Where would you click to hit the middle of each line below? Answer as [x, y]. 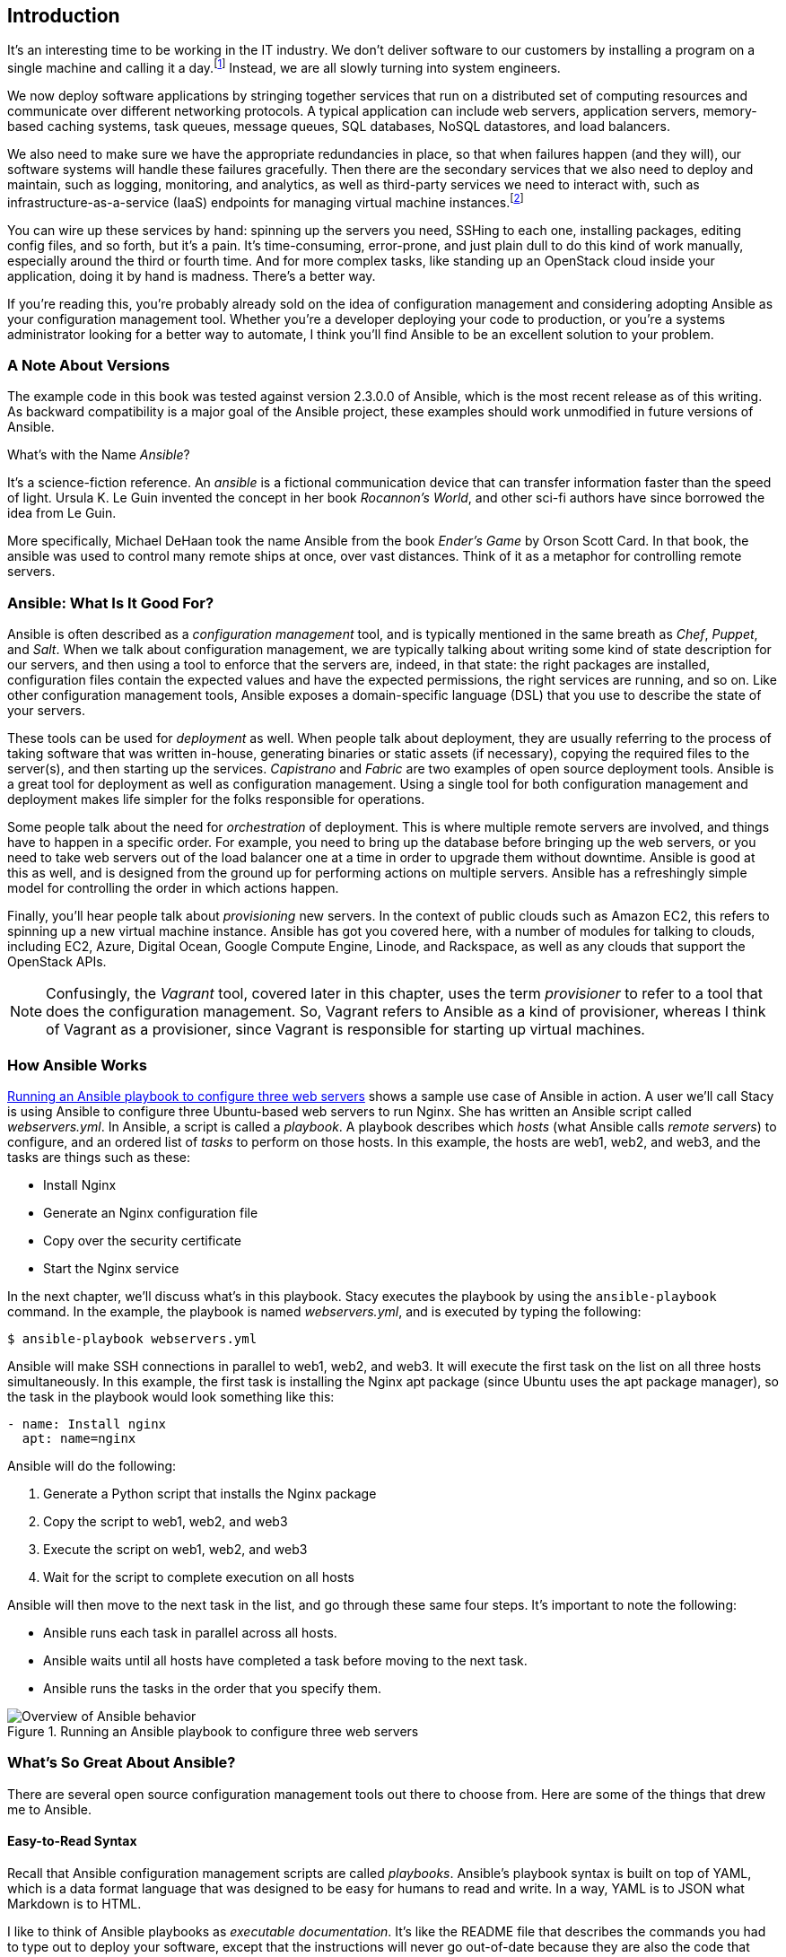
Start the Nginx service [111, 1268]
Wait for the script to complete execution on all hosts [199, 1577]
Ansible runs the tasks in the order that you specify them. [212, 1688]
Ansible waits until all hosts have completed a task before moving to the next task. [285, 1660]
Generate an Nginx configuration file [151, 1212]
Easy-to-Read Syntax [72, 1841]
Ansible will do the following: [92, 1465]
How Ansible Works [77, 1065]
